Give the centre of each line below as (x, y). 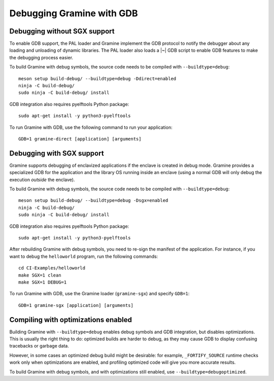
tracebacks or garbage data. (39, 346)
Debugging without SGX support (62, 31)
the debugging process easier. (41, 57)
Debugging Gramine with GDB (74, 13)
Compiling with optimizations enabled (71, 320)
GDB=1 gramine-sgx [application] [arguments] (76, 305)
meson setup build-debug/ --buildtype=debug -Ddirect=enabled (97, 78)
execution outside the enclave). (42, 180)
